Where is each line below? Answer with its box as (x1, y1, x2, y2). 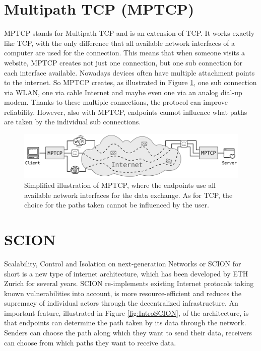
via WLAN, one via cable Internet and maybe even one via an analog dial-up (4, 87, 242, 97)
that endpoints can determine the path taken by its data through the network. (4, 317, 246, 328)
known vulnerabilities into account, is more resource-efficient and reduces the (4, 288, 242, 298)
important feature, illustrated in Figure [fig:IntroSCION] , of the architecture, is (4, 307, 249, 318)
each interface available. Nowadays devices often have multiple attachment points (4, 67, 255, 78)
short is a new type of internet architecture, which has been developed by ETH (4, 268, 248, 278)
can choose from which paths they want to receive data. (4, 337, 176, 347)
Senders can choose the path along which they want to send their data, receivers (4, 327, 252, 338)
